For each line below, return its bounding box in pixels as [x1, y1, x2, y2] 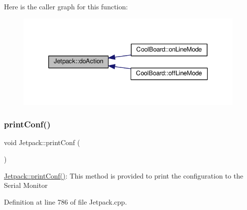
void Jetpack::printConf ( [4, 137, 80, 148]
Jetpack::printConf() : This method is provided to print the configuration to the [4, 170, 244, 180]
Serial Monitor [4, 180, 48, 190]
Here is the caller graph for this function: [4, 1, 128, 11]
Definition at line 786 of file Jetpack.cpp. [4, 196, 127, 207]
